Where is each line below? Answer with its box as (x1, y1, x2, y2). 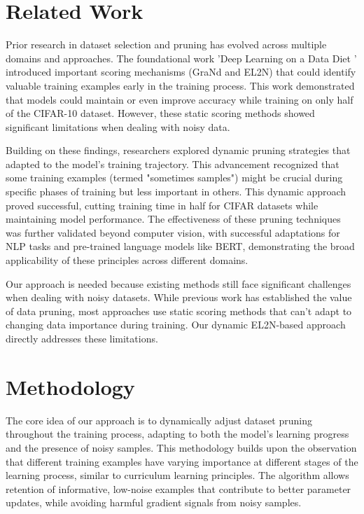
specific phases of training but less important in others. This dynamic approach (6, 184, 346, 199)
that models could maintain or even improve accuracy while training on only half (6, 92, 353, 106)
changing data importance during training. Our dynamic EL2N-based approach (6, 317, 346, 332)
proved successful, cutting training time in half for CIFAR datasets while (6, 197, 318, 212)
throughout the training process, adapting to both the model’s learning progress (6, 426, 349, 441)
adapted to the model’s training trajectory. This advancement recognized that (6, 156, 339, 171)
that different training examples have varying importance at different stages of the (6, 454, 358, 468)
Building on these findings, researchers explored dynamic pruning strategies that (6, 143, 351, 158)
